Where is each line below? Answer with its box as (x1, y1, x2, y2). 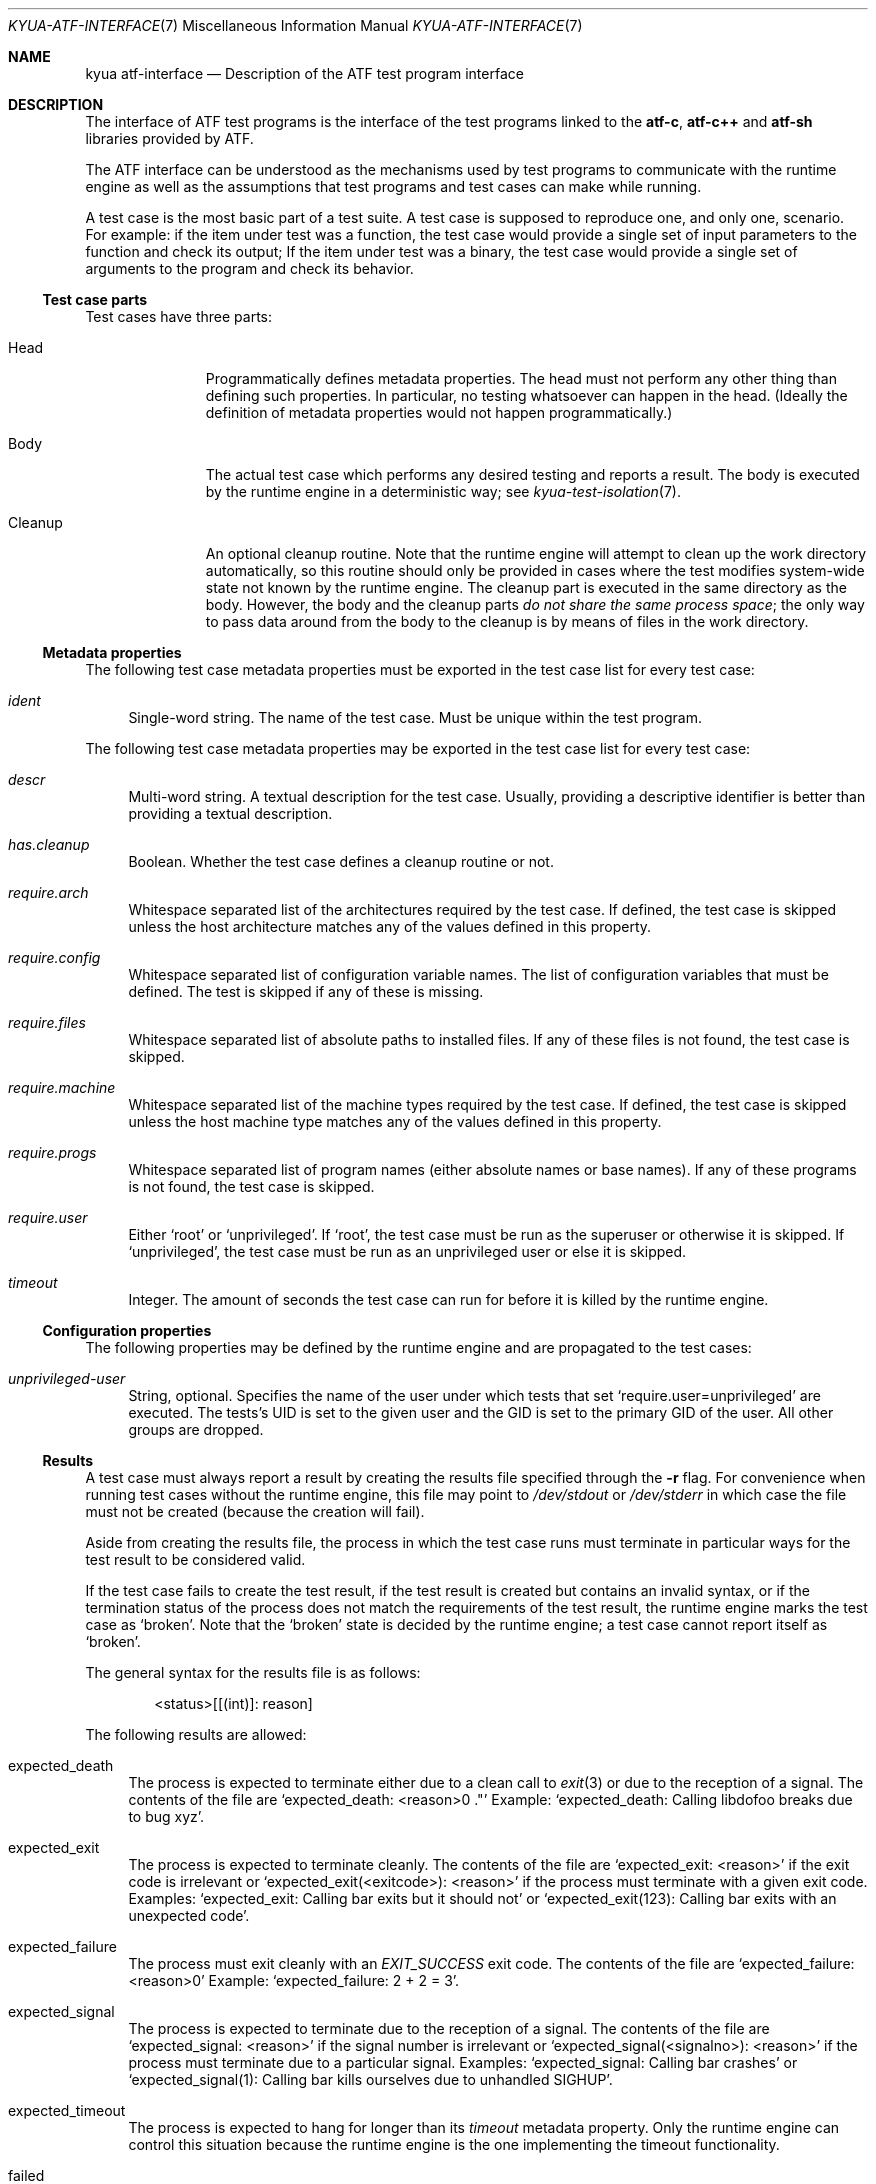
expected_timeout (8, 2102, 126, 2119)
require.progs (8, 1144, 97, 1161)
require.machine (8, 1079, 116, 1096)
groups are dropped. (128, 1421, 264, 1438)
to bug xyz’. (128, 1808, 205, 1825)
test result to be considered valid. (85, 1551, 306, 1568)
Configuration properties (42, 1322, 212, 1339)
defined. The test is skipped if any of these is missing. (128, 983, 484, 1000)
